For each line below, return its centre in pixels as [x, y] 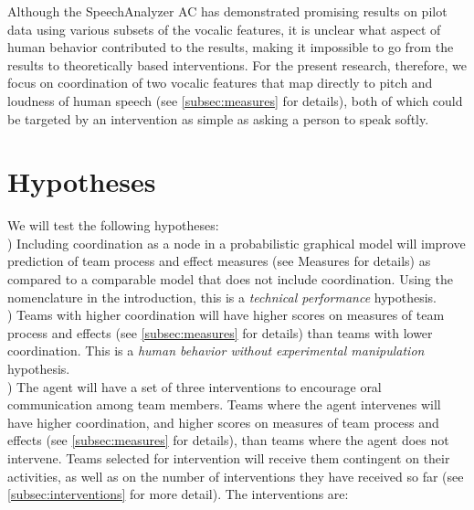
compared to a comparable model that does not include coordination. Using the [230, 279]
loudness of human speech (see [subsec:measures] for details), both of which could [235, 100]
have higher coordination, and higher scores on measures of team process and [223, 422]
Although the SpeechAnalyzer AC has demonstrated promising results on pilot [227, 11]
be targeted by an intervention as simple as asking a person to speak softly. [218, 118]
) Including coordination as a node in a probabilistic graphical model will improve [237, 243]
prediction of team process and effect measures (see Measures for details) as [219, 261]
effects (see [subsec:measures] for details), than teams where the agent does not [228, 440]
